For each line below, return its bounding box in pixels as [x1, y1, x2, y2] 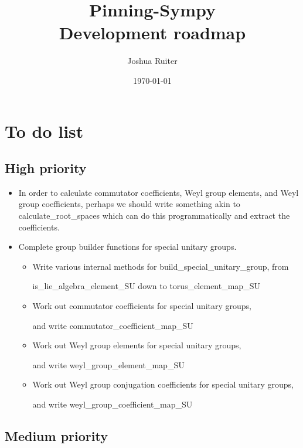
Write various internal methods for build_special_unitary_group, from [32, 260, 289, 272]
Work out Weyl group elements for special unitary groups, [32, 339, 241, 351]
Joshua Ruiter [127, 55, 178, 67]
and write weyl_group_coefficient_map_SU [32, 398, 193, 410]
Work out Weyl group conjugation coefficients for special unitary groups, [32, 378, 294, 391]
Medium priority [5, 427, 108, 444]
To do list [5, 118, 84, 142]
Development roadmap [59, 21, 246, 45]
